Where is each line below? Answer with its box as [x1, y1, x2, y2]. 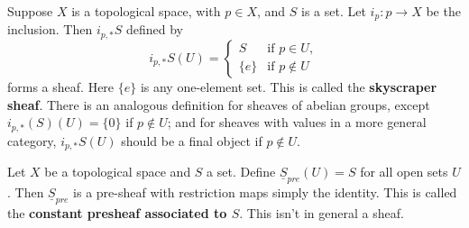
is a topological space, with [71, 2, 221, 20]
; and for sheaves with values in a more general [167, 113, 427, 132]
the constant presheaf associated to [7, 204, 227, 223]
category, [7, 131, 57, 150]
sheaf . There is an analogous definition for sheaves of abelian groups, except [7, 95, 430, 114]
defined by [125, 20, 184, 39]
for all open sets [360, 162, 448, 180]
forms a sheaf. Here [7, 77, 115, 96]
